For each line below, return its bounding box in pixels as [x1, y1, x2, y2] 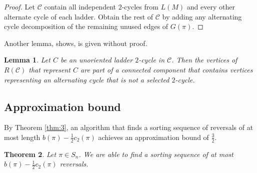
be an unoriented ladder [60, 54, 133, 65]
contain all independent [44, 1, 116, 11]
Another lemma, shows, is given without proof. [4, 37, 147, 48]
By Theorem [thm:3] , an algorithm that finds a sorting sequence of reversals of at [4, 122, 253, 132]
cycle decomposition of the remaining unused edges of [4, 21, 168, 31]
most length [4, 131, 40, 142]
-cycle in [138, 54, 165, 65]
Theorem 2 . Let [4, 148, 56, 159]
